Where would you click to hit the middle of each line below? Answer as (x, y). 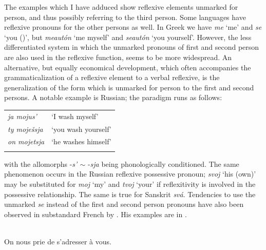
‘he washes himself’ (81, 141)
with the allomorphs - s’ (41, 164)
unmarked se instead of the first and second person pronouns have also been (124, 204)
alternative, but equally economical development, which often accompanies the (128, 67)
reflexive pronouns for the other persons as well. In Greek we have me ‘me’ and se (133, 27)
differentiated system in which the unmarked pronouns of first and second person (132, 47)
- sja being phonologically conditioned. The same (163, 164)
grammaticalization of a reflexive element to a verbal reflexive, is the (112, 77)
